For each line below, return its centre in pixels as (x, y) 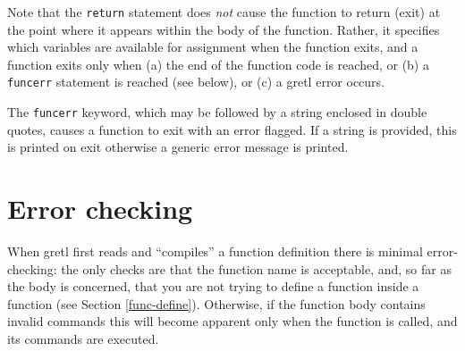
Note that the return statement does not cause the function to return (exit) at (224, 12)
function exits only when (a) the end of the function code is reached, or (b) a (218, 64)
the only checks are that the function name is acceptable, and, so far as (256, 268)
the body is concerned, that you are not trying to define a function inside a (213, 286)
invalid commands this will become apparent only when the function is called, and (232, 321)
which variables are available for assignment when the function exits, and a (213, 47)
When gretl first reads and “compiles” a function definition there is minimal (215, 251)
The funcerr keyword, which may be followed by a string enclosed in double (217, 112)
